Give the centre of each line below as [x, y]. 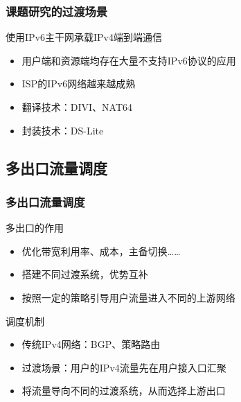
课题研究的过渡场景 [57, 11]
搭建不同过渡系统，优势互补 [85, 274]
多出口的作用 [35, 228]
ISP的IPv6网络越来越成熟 [79, 84]
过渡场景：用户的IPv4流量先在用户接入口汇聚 [124, 367]
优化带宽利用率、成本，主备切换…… [101, 251]
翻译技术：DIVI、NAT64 [77, 107]
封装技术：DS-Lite [63, 130]
